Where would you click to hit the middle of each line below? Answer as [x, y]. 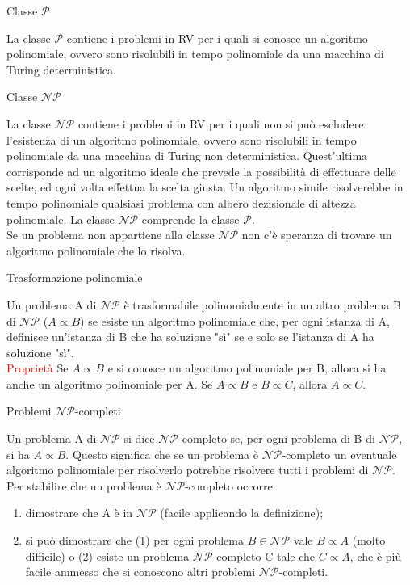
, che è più [376, 556]
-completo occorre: [230, 485]
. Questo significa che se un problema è [162, 454]
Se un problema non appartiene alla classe [111, 235]
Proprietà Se [38, 368]
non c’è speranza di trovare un [317, 235]
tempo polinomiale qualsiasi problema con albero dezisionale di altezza [181, 202]
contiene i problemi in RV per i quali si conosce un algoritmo [217, 38]
